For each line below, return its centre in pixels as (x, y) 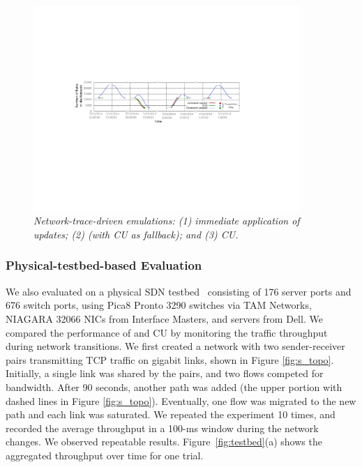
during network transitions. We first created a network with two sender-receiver (175, 346)
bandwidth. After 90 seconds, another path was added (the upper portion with (174, 386)
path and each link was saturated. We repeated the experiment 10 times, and (171, 414)
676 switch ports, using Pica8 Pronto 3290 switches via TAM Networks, (159, 305)
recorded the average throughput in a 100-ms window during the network (162, 428)
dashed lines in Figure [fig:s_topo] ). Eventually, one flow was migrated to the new (181, 400)
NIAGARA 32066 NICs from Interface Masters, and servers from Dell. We (164, 318)
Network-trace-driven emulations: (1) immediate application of (167, 221)
